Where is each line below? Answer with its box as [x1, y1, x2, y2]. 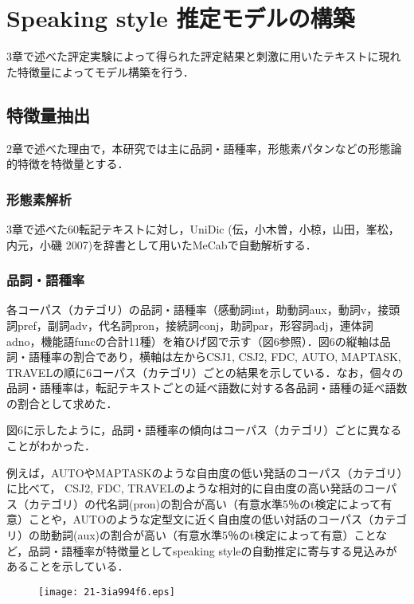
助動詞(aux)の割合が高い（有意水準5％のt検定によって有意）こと [39, 527, 376, 543]
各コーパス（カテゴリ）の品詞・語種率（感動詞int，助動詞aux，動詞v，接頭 [6, 301, 400, 318]
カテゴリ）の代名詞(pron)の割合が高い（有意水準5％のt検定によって [28, 495, 381, 512]
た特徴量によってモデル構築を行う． [6, 63, 194, 80]
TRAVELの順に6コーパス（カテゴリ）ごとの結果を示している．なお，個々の [6, 363, 404, 380]
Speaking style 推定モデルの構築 [6, 2, 355, 34]
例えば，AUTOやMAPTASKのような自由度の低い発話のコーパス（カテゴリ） [6, 464, 403, 480]
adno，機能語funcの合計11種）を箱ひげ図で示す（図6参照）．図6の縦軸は [6, 332, 380, 349]
